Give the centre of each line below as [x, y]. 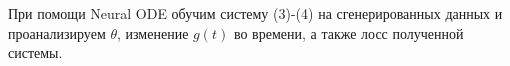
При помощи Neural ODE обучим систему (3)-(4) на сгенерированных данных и [255, 13]
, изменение [152, 32]
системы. [35, 52]
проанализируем [57, 32]
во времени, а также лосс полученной [348, 32]
